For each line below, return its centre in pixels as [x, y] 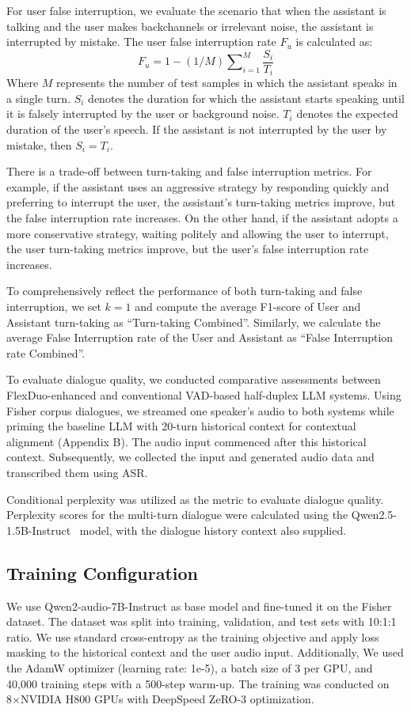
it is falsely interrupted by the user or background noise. [143, 114]
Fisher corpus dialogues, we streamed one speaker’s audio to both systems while [200, 410]
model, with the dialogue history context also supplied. [213, 530]
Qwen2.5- [374, 515]
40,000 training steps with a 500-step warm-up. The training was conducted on [198, 683]
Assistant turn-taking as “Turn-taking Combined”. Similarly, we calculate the [194, 322]
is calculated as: [334, 42]
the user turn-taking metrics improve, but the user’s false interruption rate [188, 249]
